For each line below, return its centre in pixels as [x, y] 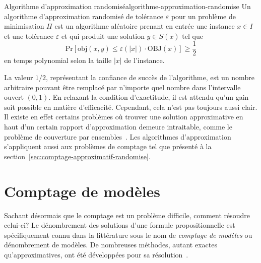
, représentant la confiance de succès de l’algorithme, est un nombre [150, 77]
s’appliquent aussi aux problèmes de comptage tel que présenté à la [108, 146]
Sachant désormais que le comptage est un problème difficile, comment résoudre [127, 215]
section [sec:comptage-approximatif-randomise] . [77, 156]
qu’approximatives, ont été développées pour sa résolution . [96, 254]
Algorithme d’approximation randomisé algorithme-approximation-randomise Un [127, 6]
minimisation [24, 26]
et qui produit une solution [103, 36]
